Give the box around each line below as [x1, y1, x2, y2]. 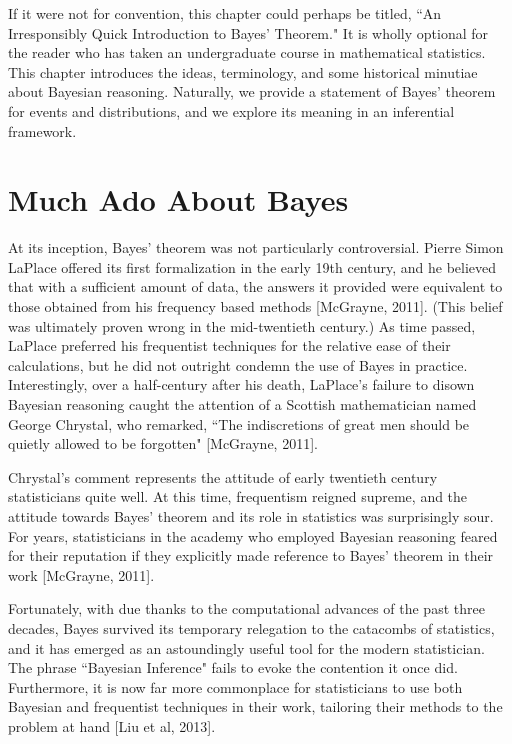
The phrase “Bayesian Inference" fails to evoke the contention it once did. [8, 657, 458, 678]
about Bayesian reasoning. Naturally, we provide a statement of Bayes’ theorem [8, 81, 496, 102]
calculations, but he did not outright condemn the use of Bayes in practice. [8, 354, 468, 375]
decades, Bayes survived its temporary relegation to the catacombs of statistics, [8, 617, 495, 638]
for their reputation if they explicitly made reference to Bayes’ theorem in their [8, 545, 494, 566]
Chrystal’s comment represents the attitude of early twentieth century [8, 466, 438, 487]
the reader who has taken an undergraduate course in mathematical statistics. [8, 42, 486, 63]
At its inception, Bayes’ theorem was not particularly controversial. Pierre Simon [8, 237, 504, 258]
